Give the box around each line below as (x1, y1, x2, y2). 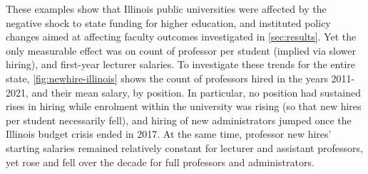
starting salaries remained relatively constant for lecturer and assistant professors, (6, 140, 363, 155)
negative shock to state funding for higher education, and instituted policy (6, 15, 331, 30)
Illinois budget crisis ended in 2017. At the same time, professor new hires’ (6, 126, 332, 141)
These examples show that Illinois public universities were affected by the (6, 1, 327, 16)
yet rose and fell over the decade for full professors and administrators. (6, 154, 315, 169)
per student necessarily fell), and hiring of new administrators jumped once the (6, 112, 352, 127)
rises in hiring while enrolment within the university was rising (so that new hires (6, 99, 362, 114)
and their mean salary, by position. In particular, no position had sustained (31, 85, 362, 99)
